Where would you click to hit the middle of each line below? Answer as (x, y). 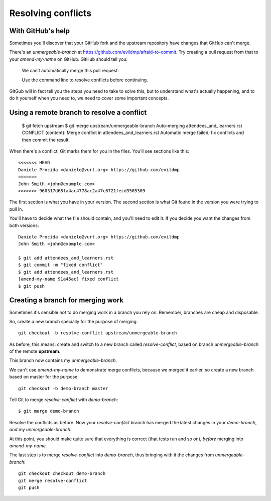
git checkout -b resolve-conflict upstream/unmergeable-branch (98, 333)
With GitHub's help (40, 31)
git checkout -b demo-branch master (63, 388)
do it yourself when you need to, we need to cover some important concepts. (89, 98)
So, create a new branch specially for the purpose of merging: (74, 321)
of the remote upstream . (35, 351)
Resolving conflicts (50, 13)
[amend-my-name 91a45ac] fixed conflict (69, 279)
